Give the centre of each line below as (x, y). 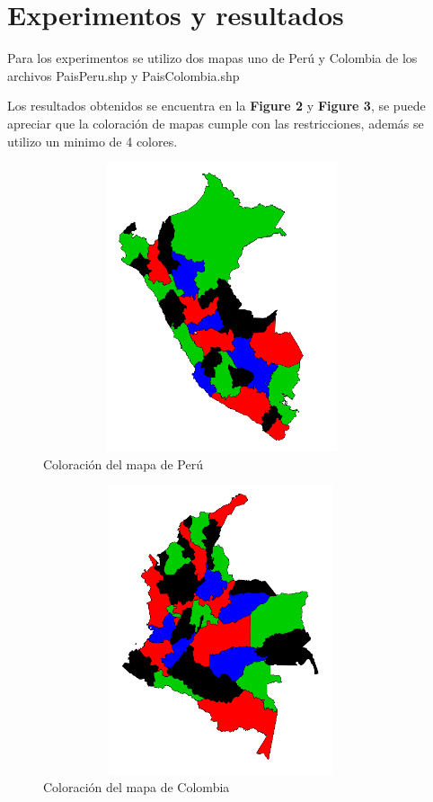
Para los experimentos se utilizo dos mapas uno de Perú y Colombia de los (212, 58)
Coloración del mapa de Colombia (137, 787)
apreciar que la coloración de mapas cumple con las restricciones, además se (216, 123)
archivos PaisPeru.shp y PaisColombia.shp (124, 75)
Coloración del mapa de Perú (123, 463)
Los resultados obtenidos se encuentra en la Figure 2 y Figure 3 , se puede (216, 106)
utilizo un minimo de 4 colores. (93, 141)
